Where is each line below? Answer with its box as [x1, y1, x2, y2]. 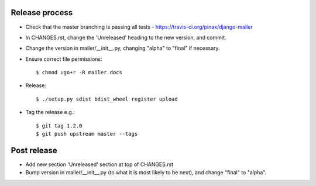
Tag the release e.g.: [25, 109, 75, 116]
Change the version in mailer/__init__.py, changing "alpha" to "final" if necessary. [25, 44, 220, 52]
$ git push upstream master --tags [36, 130, 138, 137]
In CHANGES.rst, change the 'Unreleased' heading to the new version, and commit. [25, 34, 226, 41]
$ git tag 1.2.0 [36, 122, 83, 129]
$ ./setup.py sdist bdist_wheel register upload [36, 95, 178, 102]
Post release [11, 145, 58, 155]
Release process [11, 8, 73, 18]
